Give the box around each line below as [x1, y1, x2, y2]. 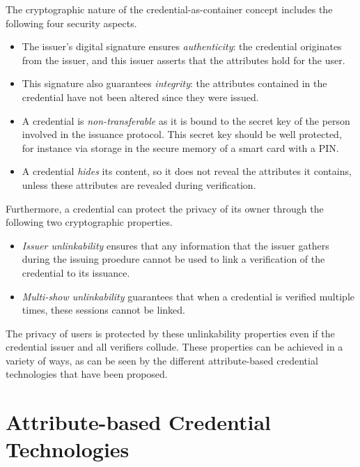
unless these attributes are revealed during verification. [22, 177, 256, 192]
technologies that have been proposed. [6, 367, 168, 381]
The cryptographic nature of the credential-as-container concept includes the [6, 2, 333, 16]
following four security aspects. [6, 15, 137, 30]
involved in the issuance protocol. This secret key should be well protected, [22, 127, 342, 141]
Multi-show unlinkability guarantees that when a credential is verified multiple [22, 289, 354, 303]
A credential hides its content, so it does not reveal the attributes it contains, [22, 164, 352, 178]
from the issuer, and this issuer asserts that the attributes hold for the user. [22, 52, 345, 67]
